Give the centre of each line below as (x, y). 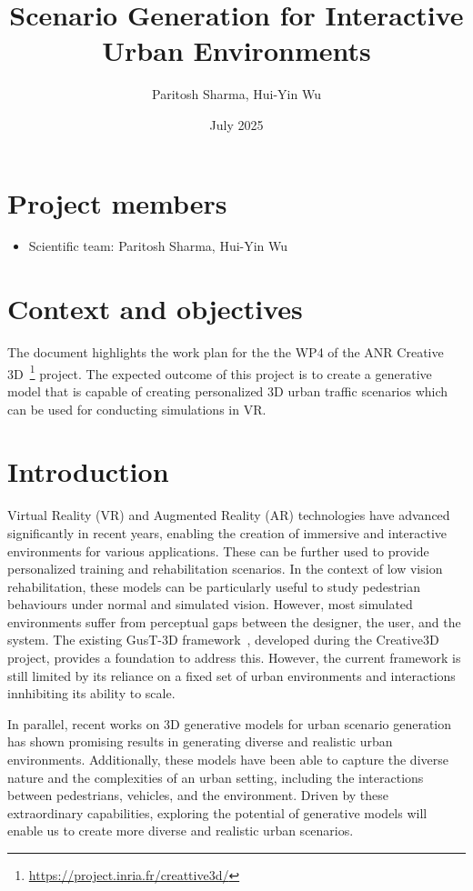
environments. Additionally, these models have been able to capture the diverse (228, 760)
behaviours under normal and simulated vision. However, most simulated (210, 604)
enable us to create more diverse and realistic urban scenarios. (181, 831)
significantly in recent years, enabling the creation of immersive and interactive (227, 532)
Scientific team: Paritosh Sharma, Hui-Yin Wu (158, 246)
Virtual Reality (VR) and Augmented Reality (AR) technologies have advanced (229, 515)
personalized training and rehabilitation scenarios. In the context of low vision (225, 569)
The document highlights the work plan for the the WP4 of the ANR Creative (226, 352)
